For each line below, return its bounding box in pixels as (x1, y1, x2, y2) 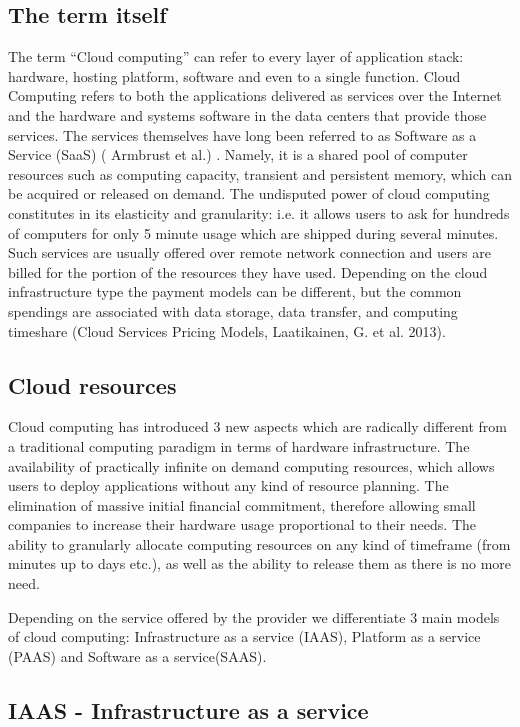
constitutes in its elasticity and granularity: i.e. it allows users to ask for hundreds (8, 202, 510, 223)
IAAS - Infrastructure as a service (8, 694, 369, 725)
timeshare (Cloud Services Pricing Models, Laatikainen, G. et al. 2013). (8, 320, 446, 341)
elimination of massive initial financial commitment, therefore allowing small (8, 494, 476, 515)
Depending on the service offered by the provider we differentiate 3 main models (8, 606, 500, 627)
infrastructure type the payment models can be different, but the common (8, 281, 462, 302)
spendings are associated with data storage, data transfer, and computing (8, 300, 458, 321)
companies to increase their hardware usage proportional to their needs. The (8, 514, 477, 535)
